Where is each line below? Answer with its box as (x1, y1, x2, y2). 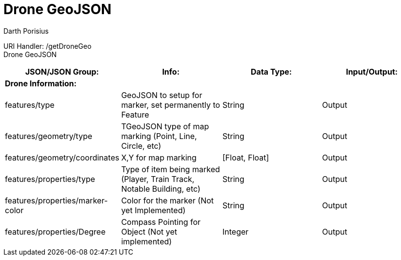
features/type (5, 100, 55, 110)
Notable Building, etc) (121, 183, 200, 194)
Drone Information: (5, 78, 77, 88)
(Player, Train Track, (121, 174, 195, 184)
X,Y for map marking (121, 152, 197, 162)
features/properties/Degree (5, 226, 106, 237)
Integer (222, 226, 249, 237)
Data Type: (251, 66, 292, 77)
